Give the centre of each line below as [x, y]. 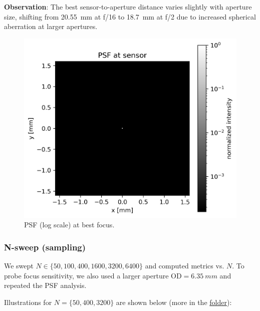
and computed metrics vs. [185, 266]
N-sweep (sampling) [45, 247]
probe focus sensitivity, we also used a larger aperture [86, 275]
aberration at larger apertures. [51, 26]
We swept [19, 266]
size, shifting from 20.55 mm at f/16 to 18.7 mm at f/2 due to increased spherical [130, 16]
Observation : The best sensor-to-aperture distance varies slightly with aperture [128, 7]
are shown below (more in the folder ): [174, 302]
